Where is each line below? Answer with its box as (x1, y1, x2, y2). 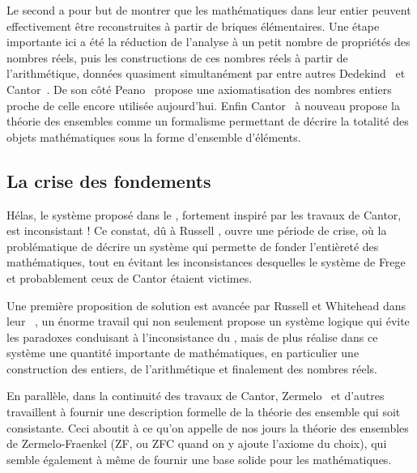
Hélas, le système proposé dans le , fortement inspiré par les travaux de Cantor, (6, 206, 402, 223)
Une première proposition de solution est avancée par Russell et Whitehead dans (6, 296, 406, 313)
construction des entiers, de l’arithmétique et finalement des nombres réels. (6, 360, 377, 377)
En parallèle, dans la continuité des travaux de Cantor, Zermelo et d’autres (6, 387, 385, 404)
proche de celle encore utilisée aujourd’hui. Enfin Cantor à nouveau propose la (6, 96, 400, 113)
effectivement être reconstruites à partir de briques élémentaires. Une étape (6, 17, 380, 34)
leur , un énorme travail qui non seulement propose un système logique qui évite (6, 313, 410, 330)
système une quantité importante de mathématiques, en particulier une (6, 344, 360, 361)
